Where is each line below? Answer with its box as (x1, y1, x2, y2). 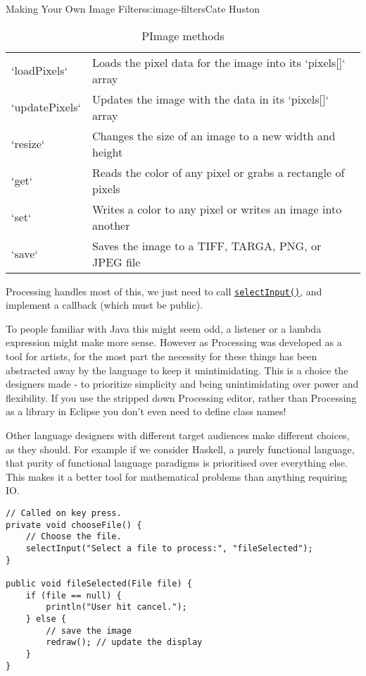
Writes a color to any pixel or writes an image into (92, 200, 342, 217)
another (92, 216, 130, 233)
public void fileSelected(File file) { (6, 578, 192, 589)
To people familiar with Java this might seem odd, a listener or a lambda (6, 321, 322, 336)
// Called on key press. (6, 508, 122, 518)
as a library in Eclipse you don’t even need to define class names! (6, 404, 286, 419)
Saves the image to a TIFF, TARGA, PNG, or (92, 237, 322, 254)
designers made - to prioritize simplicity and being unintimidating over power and (6, 376, 359, 391)
